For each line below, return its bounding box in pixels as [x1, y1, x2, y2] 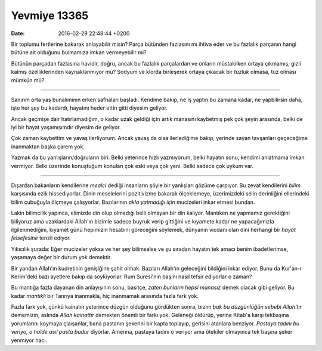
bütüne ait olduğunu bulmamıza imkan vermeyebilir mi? [11, 49, 147, 56]
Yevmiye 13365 [11, 9, 89, 22]
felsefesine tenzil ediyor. [11, 234, 71, 241]
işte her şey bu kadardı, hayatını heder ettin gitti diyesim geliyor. [11, 104, 168, 111]
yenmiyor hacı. [11, 337, 48, 344]
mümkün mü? [11, 76, 45, 83]
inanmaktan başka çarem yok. [11, 143, 85, 150]
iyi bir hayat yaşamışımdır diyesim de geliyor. [11, 124, 121, 131]
